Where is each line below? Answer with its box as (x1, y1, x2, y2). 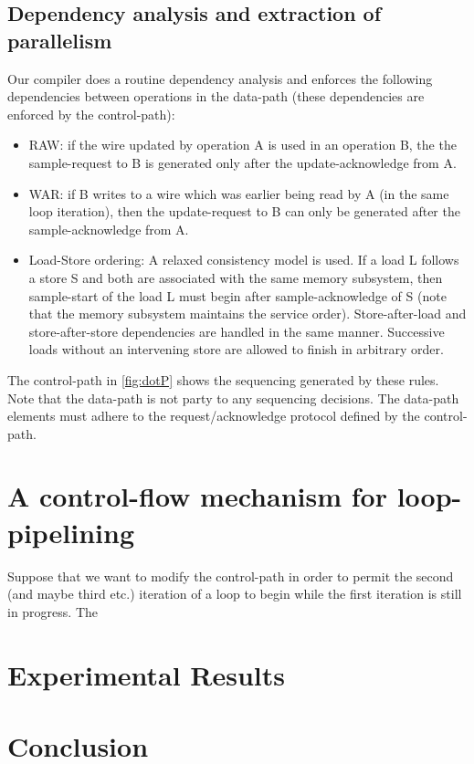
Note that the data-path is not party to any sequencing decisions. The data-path (7, 388, 459, 407)
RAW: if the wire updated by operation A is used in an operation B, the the (28, 135, 457, 154)
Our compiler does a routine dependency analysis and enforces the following (7, 68, 433, 88)
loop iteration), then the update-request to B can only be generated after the (28, 202, 460, 221)
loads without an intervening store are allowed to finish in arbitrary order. (28, 340, 444, 359)
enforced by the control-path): (7, 104, 175, 123)
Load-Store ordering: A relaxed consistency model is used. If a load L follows (28, 250, 459, 269)
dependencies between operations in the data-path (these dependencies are (7, 87, 425, 106)
